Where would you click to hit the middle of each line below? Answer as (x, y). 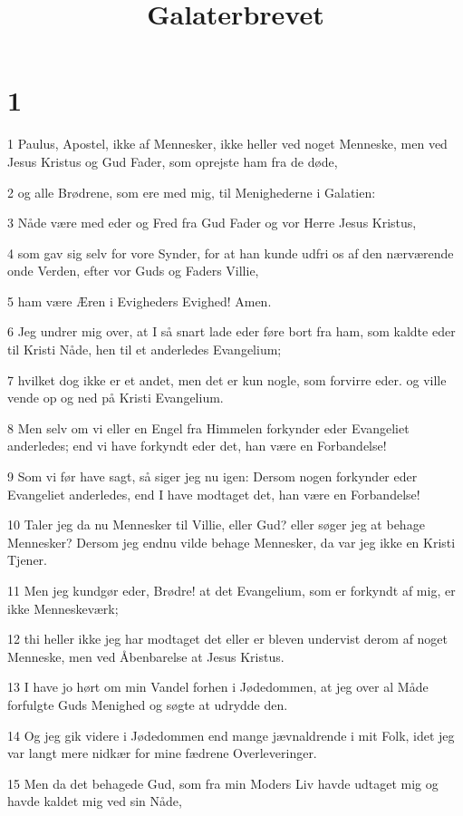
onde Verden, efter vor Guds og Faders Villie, (133, 271)
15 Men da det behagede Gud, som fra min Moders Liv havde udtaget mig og (223, 783)
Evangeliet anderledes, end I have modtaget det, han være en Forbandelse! (214, 494)
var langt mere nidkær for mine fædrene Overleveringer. (162, 753)
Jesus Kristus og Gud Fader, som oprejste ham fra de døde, (173, 161)
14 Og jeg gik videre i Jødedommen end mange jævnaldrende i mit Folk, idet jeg (231, 735)
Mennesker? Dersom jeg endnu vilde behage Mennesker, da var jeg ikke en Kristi (231, 542)
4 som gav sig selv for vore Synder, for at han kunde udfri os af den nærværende (231, 253)
